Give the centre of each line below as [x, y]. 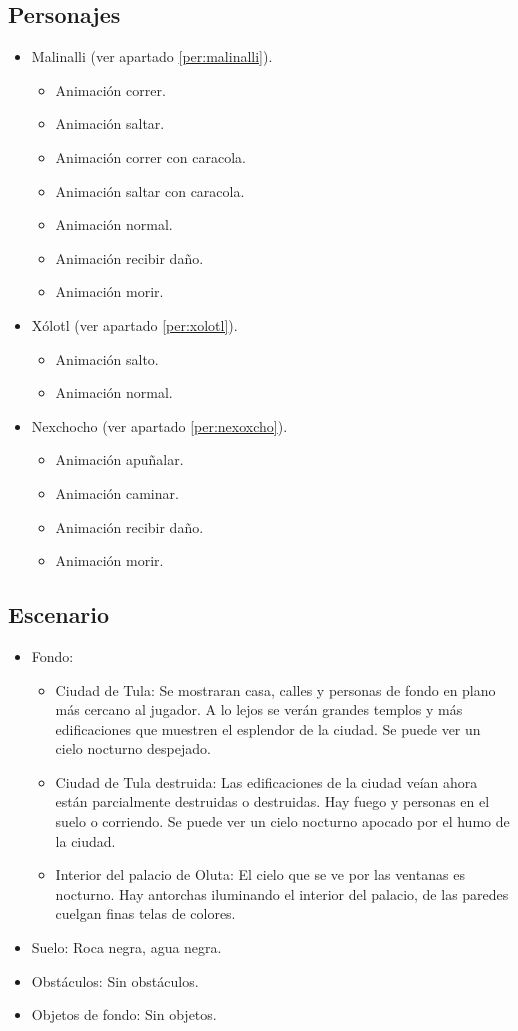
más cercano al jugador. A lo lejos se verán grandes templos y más [259, 709]
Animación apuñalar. [119, 459]
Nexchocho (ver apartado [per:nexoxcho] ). [159, 425]
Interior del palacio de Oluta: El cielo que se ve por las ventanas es [260, 874]
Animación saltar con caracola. [150, 190]
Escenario [59, 614]
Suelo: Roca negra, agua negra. [126, 947]
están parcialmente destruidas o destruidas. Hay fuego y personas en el [272, 801]
